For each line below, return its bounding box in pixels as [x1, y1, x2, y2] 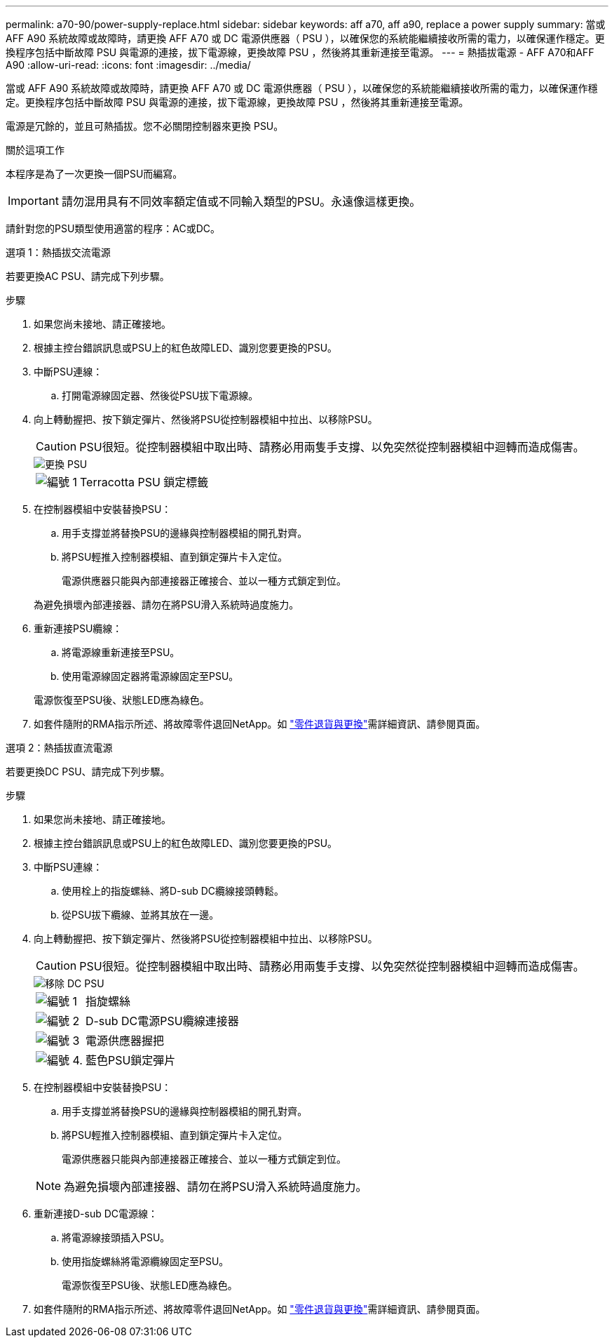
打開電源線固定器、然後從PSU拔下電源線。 [62, 389, 259, 401]
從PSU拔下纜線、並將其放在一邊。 [62, 909, 219, 921]
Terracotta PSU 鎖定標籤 [80, 475, 209, 489]
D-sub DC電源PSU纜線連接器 [85, 1014, 239, 1028]
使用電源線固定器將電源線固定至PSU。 [62, 670, 239, 682]
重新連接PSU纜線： [34, 622, 123, 634]
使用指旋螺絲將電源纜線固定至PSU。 [62, 1255, 229, 1267]
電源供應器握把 [85, 1034, 164, 1048]
